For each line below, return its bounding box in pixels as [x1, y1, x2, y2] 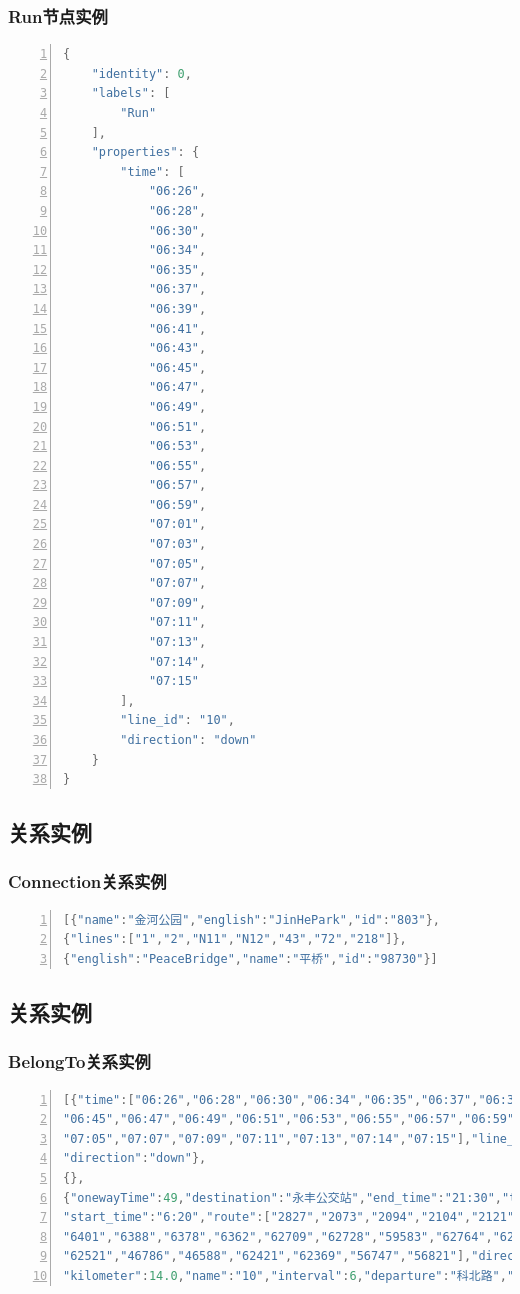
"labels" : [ [91, 86, 171, 101]
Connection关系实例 [8, 869, 167, 894]
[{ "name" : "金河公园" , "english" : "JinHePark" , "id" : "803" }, [63, 912, 440, 927]
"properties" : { [91, 145, 200, 160]
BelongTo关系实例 [8, 1049, 151, 1074]
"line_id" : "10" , [120, 713, 235, 728]
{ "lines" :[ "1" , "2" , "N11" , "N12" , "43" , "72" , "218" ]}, [63, 932, 407, 947]
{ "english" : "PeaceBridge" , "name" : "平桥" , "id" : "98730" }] [63, 951, 438, 966]
